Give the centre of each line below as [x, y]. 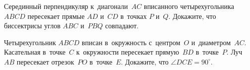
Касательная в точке [35, 52]
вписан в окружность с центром [131, 42]
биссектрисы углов [32, 26]
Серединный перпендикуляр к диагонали [66, 6]
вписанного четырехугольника [189, 6]
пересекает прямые [56, 16]
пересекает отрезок [45, 61]
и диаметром [211, 42]
